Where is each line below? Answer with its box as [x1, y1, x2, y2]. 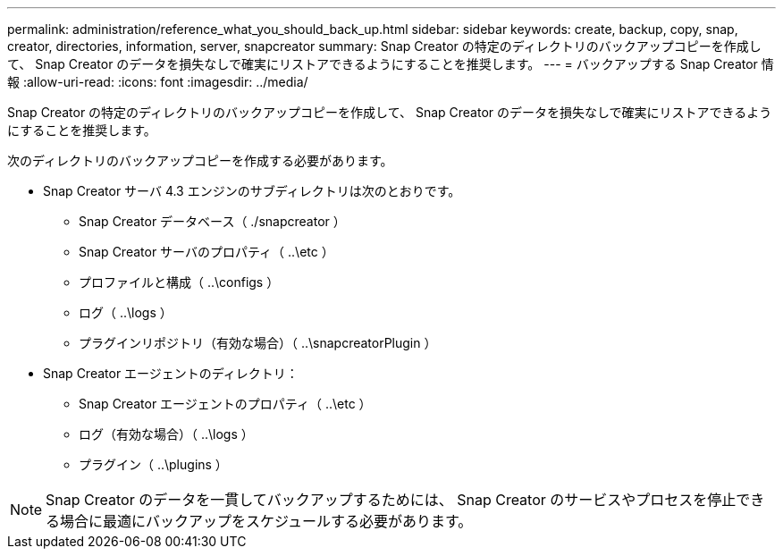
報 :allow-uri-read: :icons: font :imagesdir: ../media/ [7, 74, 308, 89]
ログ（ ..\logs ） [79, 305, 173, 320]
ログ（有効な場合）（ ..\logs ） [79, 426, 254, 442]
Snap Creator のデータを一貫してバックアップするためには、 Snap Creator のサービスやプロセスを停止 [46, 491, 737, 509]
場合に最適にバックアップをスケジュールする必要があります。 [60, 512, 473, 530]
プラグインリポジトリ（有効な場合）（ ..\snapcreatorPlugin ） [79, 335, 437, 350]
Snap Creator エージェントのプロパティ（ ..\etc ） [79, 396, 372, 411]
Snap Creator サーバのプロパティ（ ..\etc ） [79, 244, 334, 259]
